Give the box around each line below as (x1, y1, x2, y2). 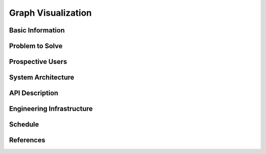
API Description (9, 89, 59, 97)
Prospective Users (9, 58, 67, 66)
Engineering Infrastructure (9, 105, 93, 113)
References (9, 136, 45, 145)
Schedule (9, 121, 39, 129)
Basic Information (9, 26, 65, 34)
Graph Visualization (9, 7, 92, 18)
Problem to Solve (9, 42, 63, 50)
